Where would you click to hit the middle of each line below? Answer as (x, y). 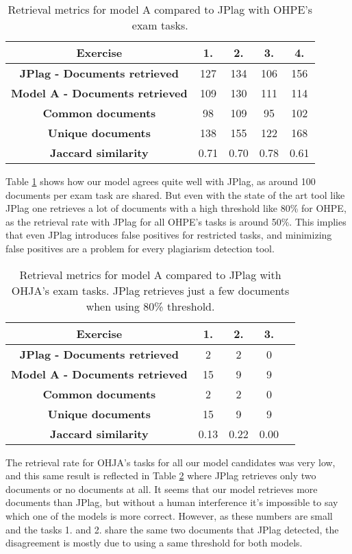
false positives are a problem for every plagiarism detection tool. (140, 248)
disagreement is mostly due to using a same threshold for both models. (154, 543)
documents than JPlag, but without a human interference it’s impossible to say (172, 502)
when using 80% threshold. (150, 306)
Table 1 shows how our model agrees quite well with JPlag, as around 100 (161, 181)
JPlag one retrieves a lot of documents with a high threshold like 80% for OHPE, (176, 208)
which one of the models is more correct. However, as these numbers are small (169, 515)
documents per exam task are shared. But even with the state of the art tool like (175, 194)
